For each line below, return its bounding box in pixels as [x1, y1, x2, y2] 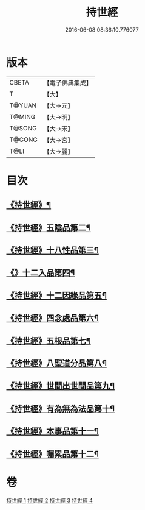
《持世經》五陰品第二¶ [6, 222, 91, 233]
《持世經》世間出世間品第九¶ [6, 381, 115, 391]
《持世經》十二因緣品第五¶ [6, 290, 107, 300]
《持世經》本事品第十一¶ [6, 426, 99, 436]
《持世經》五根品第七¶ [6, 336, 91, 346]
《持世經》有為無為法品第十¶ [6, 403, 115, 414]
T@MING [9, 112, 36, 121]
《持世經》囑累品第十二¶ [6, 448, 99, 459]
